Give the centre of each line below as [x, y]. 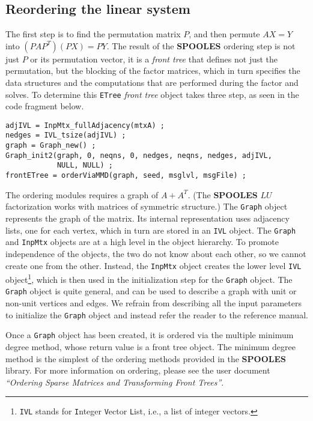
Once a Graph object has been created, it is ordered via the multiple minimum [150, 335]
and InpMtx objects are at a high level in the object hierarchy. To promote [142, 242]
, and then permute [224, 34]
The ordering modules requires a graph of [82, 194]
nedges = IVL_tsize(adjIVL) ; [66, 135]
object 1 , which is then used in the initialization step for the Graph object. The [149, 278]
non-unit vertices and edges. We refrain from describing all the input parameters [153, 303]
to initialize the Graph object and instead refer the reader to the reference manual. [157, 314]
